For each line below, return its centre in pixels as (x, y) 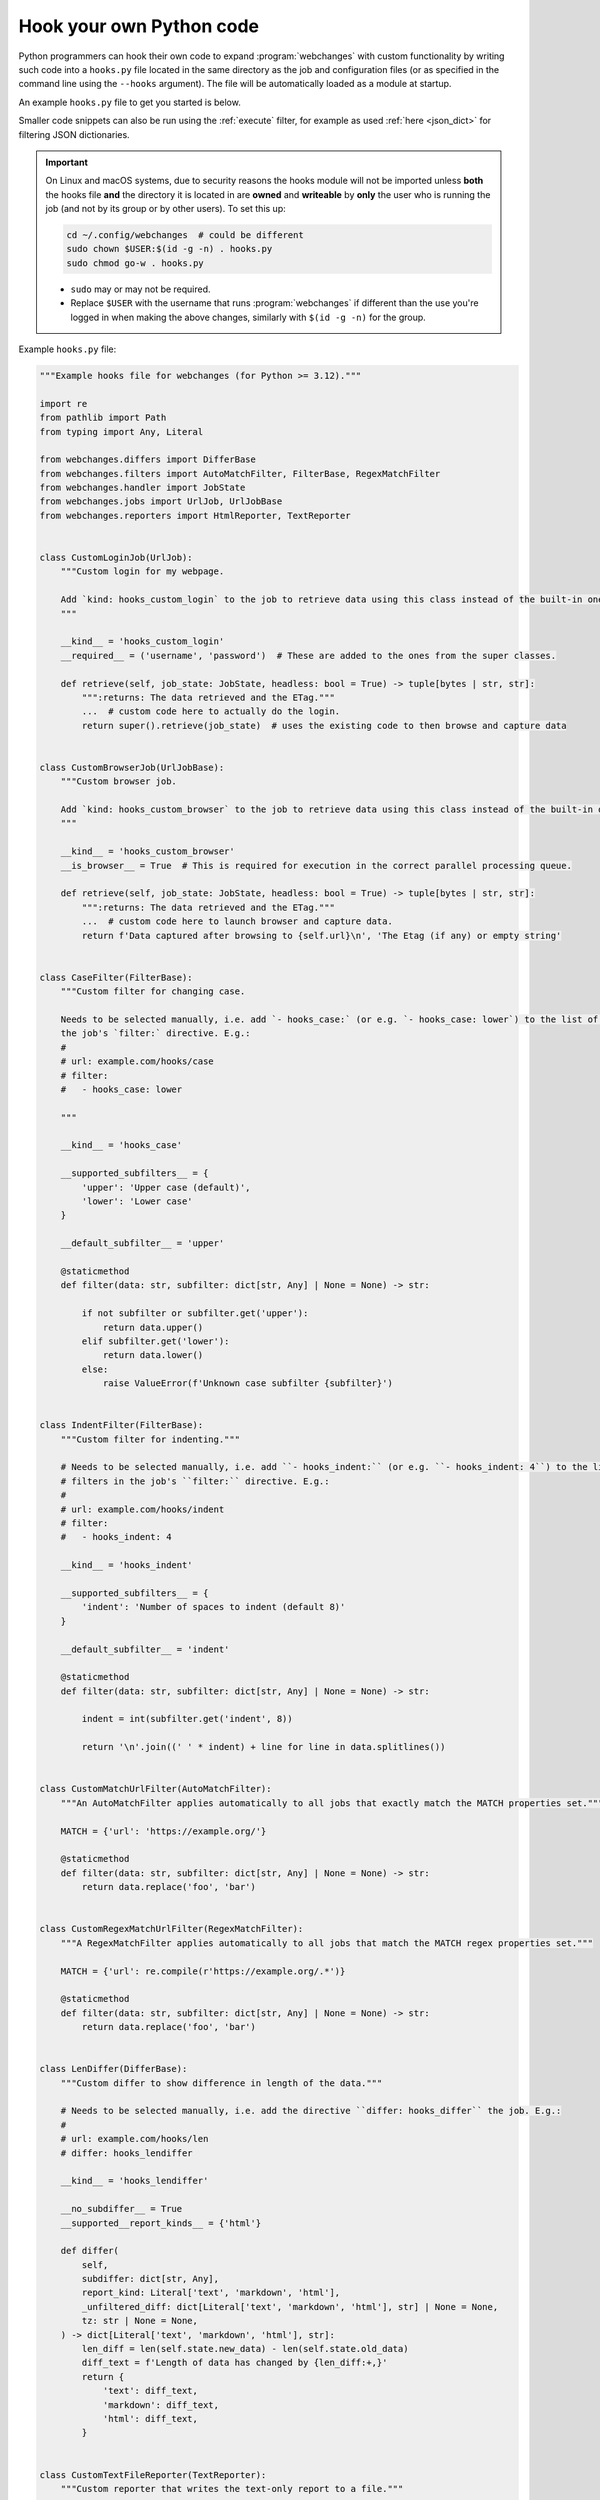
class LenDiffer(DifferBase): (113, 2069)
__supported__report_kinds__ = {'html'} (161, 2223)
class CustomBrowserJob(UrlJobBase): (132, 767)
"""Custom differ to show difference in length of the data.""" (221, 2083)
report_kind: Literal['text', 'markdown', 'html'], (211, 2293)
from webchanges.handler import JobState (142, 488)
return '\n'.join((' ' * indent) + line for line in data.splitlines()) (263, 1747)
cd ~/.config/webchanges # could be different (185, 235)
